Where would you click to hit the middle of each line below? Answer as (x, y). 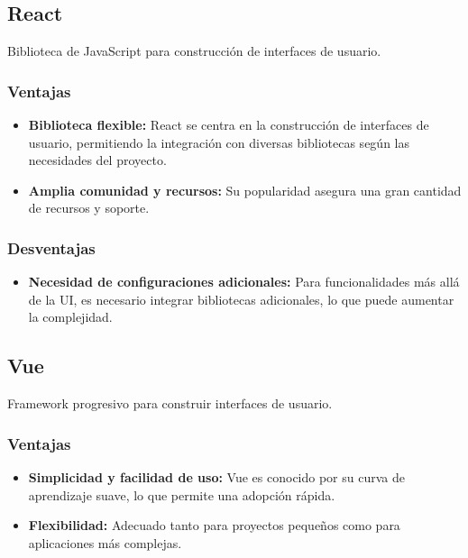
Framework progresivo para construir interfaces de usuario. (170, 403)
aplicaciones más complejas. (105, 542)
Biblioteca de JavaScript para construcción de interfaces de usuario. (194, 51)
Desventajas (51, 247)
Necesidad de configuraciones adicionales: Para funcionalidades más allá (244, 282)
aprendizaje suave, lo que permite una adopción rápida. (182, 494)
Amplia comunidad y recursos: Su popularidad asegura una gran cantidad (245, 190)
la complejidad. (70, 317)
